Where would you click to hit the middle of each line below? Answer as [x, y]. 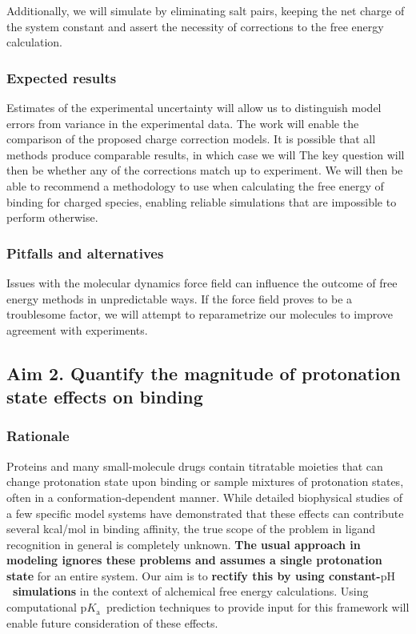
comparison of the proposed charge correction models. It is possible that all [191, 139]
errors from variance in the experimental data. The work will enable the [183, 123]
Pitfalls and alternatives [85, 253]
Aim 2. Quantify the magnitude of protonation [204, 373]
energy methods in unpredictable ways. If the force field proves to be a [180, 298]
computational [42, 607]
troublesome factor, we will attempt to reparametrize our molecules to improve [200, 314]
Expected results [62, 77]
